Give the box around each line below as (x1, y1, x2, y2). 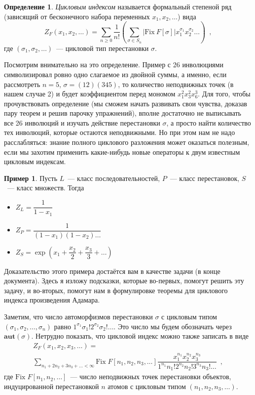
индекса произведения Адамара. (4, 295, 100, 305)
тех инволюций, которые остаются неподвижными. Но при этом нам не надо (4, 127, 235, 137)
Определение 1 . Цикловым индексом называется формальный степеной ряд (4, 1, 232, 11)
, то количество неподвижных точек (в (118, 79, 234, 89)
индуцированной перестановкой (4, 381, 99, 391)
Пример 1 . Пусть (4, 173, 58, 183)
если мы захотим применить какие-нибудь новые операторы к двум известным (4, 146, 240, 157)
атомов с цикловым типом (108, 381, 186, 391)
